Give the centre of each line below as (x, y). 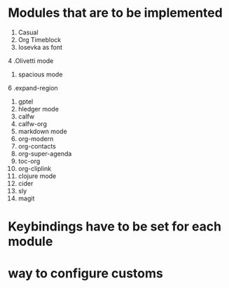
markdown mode (42, 131)
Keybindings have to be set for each (115, 227)
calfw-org (33, 123)
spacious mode (40, 74)
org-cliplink (35, 168)
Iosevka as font (40, 47)
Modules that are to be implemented (115, 13)
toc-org (29, 161)
